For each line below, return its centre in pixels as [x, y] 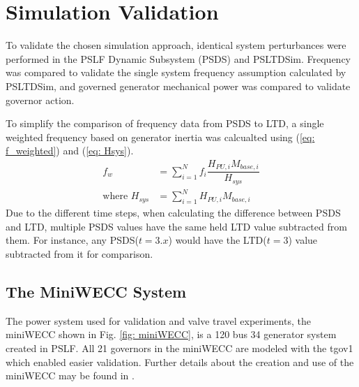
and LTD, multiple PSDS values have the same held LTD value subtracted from [176, 226]
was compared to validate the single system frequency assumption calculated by [176, 72]
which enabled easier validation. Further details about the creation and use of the [180, 362]
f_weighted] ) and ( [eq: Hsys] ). [70, 151]
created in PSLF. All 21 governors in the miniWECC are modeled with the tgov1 [179, 348]
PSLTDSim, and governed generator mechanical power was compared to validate [178, 86]
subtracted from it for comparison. [79, 253]
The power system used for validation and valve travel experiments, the [158, 320]
